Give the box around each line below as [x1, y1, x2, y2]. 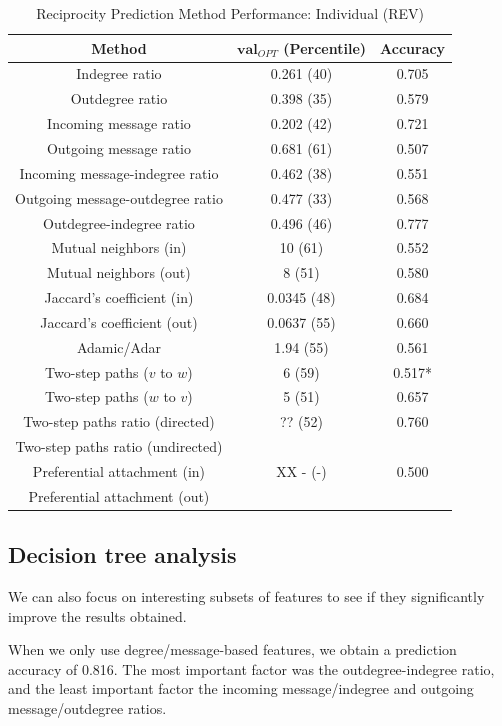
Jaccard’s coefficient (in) [44, 287, 194, 308]
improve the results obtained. [8, 605, 187, 626]
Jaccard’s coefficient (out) [40, 311, 198, 332]
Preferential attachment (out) [28, 485, 210, 506]
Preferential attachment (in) [32, 460, 206, 481]
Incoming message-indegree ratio [19, 162, 219, 183]
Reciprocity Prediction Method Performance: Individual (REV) [36, 3, 424, 23]
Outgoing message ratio [46, 137, 191, 158]
